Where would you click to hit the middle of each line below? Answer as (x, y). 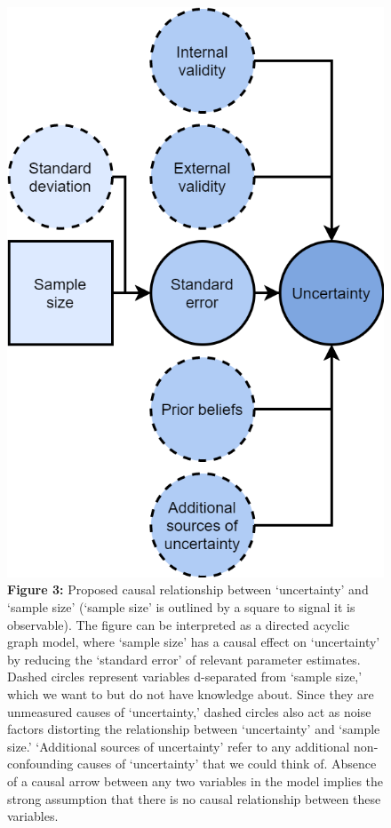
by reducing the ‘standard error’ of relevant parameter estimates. (184, 659)
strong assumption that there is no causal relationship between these (194, 798)
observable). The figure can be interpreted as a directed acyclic (179, 624)
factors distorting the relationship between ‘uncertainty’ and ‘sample (194, 729)
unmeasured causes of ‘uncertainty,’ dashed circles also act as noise (189, 711)
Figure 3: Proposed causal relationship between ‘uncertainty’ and (188, 589)
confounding (40, 764)
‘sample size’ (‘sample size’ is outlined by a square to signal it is (181, 606)
